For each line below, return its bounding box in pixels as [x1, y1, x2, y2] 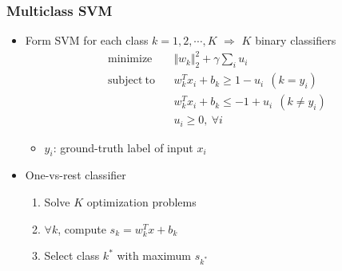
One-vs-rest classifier [25, 167, 126, 183]
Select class [44, 247, 100, 264]
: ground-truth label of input [53, 139, 193, 155]
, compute [58, 220, 106, 237]
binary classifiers [255, 32, 336, 49]
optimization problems [86, 194, 197, 210]
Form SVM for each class [25, 32, 149, 49]
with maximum [117, 247, 192, 264]
